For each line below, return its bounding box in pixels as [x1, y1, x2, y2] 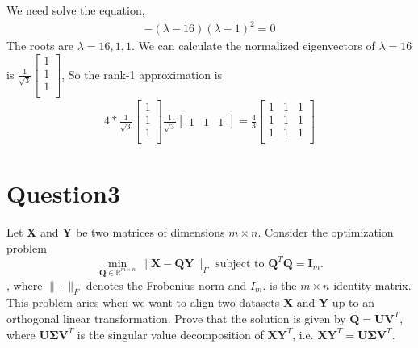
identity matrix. [333, 276, 412, 293]
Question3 [6, 177, 121, 210]
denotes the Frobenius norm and [86, 276, 247, 293]
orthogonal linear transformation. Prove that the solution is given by [6, 309, 346, 326]
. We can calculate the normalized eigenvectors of [131, 37, 375, 54]
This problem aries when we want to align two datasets [6, 294, 280, 311]
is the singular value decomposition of [77, 325, 264, 342]
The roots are [6, 37, 73, 54]
